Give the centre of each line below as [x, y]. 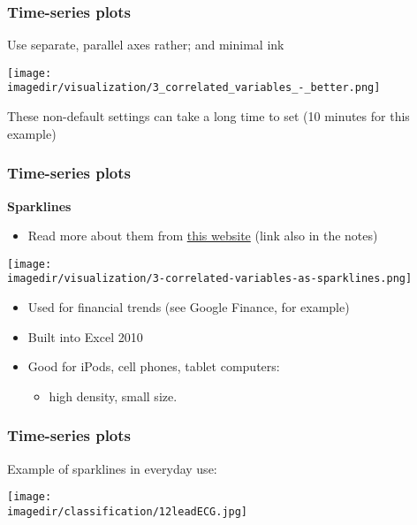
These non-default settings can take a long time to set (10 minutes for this [208, 116]
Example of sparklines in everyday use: [112, 468]
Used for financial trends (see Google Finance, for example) [189, 307]
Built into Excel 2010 [85, 336]
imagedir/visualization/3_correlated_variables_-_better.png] [194, 88]
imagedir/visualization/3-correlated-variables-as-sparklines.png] [210, 279]
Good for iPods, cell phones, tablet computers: [154, 366]
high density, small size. [113, 396]
